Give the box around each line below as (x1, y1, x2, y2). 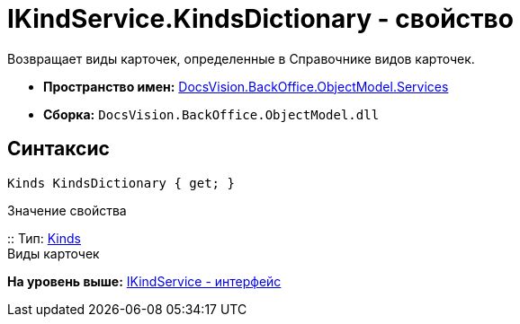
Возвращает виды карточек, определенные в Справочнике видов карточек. (7, 50, 475, 66)
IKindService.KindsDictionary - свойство (7, 4, 514, 34)
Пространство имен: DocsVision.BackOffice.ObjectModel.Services (43, 78, 449, 94)
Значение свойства (7, 202, 127, 218)
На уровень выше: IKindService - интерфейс (7, 273, 282, 289)
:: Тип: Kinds (7, 230, 81, 246)
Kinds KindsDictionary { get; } (7, 175, 235, 190)
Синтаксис (7, 137, 110, 161)
